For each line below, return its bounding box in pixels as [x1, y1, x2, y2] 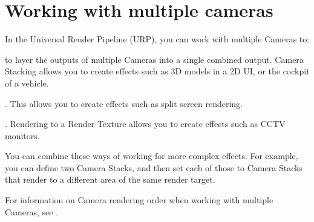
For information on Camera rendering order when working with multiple [5, 194, 273, 206]
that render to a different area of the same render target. [5, 173, 215, 186]
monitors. [5, 129, 40, 142]
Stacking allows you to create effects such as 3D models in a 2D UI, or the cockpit [5, 65, 310, 77]
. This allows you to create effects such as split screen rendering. [5, 97, 243, 109]
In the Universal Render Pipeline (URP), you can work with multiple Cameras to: [5, 33, 310, 45]
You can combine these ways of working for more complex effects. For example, [5, 149, 298, 162]
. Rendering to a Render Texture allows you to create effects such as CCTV [5, 117, 286, 130]
